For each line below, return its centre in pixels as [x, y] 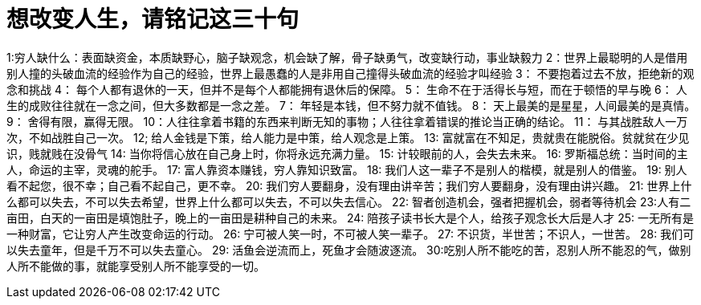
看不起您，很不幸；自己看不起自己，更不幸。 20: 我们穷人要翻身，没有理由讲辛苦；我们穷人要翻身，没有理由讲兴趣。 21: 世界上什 [349, 185]
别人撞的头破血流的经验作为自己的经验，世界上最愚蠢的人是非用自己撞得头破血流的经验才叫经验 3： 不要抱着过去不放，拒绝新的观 [350, 73]
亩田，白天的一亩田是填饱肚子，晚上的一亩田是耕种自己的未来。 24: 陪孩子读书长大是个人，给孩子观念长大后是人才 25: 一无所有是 [350, 218]
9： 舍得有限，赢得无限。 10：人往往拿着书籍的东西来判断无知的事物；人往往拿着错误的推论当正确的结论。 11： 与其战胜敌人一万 [347, 121]
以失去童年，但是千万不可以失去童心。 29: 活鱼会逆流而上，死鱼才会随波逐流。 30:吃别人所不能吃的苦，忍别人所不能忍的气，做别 [349, 250]
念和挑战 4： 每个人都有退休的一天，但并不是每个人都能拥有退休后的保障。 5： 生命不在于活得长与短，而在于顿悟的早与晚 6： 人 [347, 89]
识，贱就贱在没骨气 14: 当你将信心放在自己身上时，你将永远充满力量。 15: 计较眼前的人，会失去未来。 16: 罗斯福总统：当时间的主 [347, 153]
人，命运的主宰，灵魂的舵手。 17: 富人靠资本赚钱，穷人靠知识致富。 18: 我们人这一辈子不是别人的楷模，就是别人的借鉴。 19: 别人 [347, 169]
